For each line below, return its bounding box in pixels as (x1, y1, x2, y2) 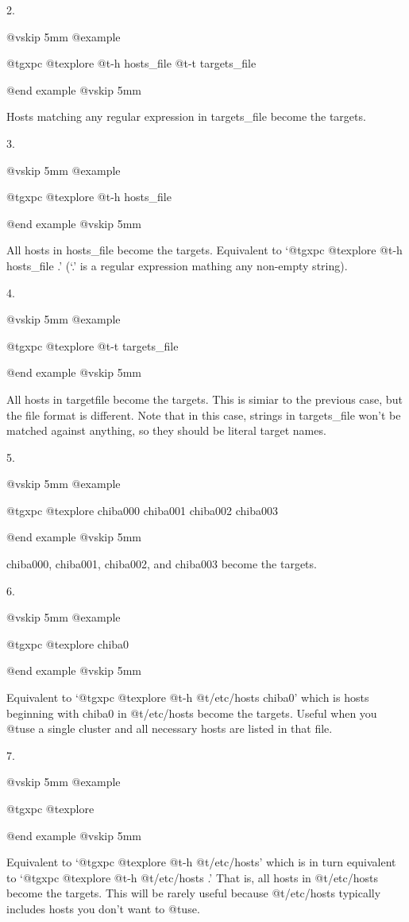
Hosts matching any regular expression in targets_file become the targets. (6, 108, 366, 125)
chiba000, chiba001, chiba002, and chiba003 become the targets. (6, 556, 317, 572)
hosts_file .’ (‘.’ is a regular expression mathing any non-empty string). (6, 257, 348, 273)
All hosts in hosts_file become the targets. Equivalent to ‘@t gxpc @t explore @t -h (6, 242, 403, 258)
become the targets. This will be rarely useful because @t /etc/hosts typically (6, 885, 381, 901)
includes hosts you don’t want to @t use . (6, 900, 200, 916)
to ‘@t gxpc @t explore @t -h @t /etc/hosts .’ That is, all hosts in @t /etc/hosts (6, 869, 379, 885)
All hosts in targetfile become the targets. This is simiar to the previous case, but (6, 390, 403, 407)
